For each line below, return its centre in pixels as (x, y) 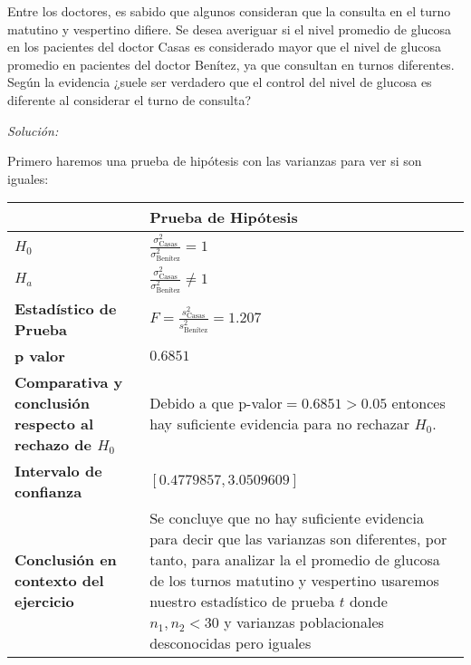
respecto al (54, 424)
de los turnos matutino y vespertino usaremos (294, 581)
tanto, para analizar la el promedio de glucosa (295, 560)
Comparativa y (69, 382)
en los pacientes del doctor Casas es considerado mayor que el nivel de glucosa (224, 47)
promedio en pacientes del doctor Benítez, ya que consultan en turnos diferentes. (231, 64)
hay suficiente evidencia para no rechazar (280, 424)
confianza (48, 492)
